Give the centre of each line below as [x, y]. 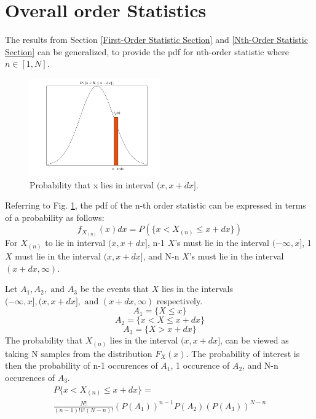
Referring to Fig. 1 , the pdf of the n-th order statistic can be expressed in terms [156, 205]
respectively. [180, 300]
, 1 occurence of [200, 365]
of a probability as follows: [55, 217]
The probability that [44, 340]
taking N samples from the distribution [79, 353]
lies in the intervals [197, 289]
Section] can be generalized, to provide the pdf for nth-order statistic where [147, 51]
